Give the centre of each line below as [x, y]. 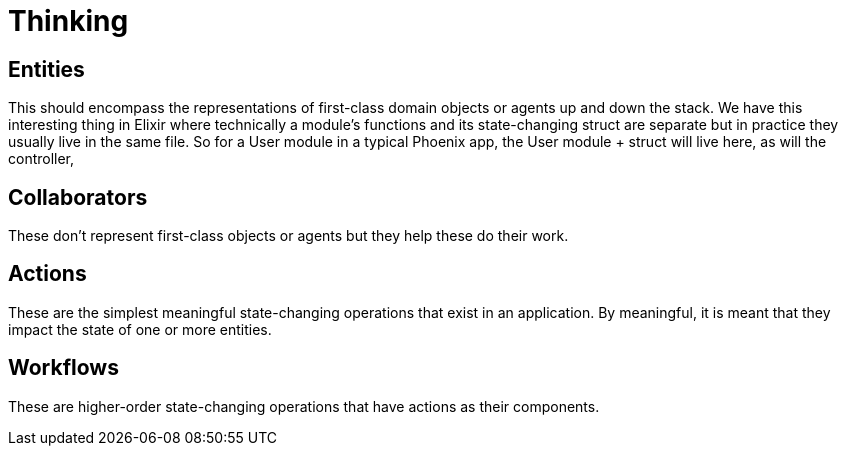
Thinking [68, 21]
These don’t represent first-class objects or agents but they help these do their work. [288, 236]
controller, [41, 159]
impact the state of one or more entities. [140, 329]
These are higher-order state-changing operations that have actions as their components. [304, 406]
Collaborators [78, 197]
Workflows [63, 368]
